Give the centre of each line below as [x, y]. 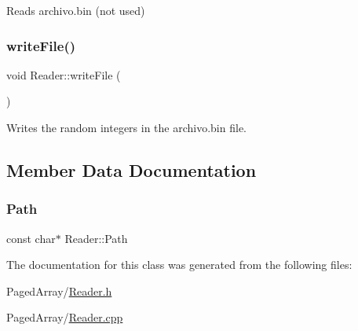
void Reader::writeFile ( [64, 74]
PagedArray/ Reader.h [59, 291]
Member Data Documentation [132, 169]
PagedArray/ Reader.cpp [65, 317]
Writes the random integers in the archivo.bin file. [126, 127]
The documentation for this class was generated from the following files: [179, 265]
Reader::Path [96, 238]
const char [31, 238]
